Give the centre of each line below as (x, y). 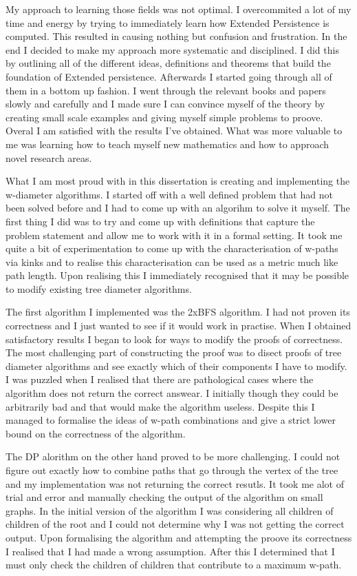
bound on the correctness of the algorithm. (96, 433)
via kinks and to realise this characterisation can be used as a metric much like (172, 261)
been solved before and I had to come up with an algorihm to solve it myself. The (178, 208)
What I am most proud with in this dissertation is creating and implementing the (178, 181)
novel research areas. (49, 157)
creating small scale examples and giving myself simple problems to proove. (164, 117)
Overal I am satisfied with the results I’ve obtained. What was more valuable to (174, 131)
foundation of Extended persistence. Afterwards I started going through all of (169, 76)
